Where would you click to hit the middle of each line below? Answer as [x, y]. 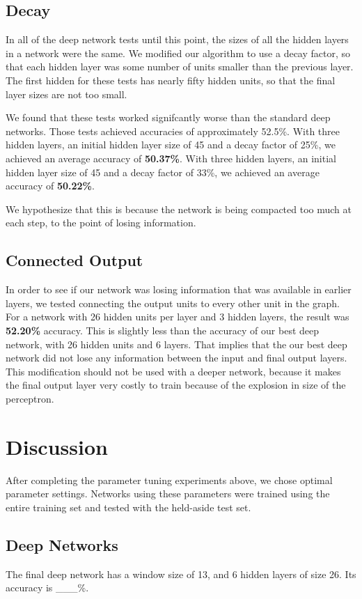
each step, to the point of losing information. [101, 223]
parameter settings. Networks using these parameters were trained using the [168, 493]
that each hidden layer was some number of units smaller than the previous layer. [180, 67]
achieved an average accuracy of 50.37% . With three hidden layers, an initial [171, 158]
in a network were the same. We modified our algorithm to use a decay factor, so [178, 53]
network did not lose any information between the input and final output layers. [176, 358]
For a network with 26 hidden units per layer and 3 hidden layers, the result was [178, 317]
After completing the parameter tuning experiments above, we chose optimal [169, 480]
